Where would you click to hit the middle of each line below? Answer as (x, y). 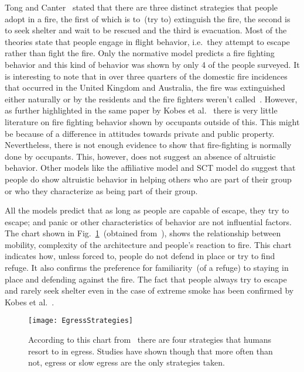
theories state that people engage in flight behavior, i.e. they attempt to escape (147, 41)
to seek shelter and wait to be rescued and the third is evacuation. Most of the (146, 30)
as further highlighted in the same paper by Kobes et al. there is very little (141, 110)
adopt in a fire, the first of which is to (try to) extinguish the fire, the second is (148, 18)
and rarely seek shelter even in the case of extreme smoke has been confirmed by (149, 290)
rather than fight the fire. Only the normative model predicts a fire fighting (140, 53)
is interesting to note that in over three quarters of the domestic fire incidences (146, 76)
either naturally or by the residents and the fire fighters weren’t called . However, (151, 99)
